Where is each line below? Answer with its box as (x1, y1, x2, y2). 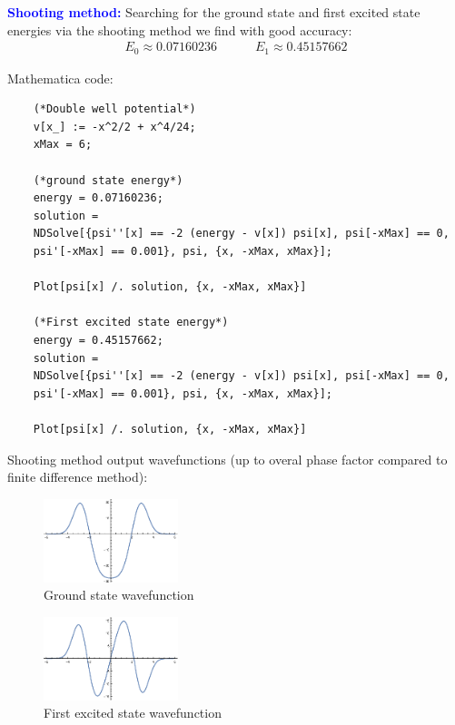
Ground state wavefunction (44, 585, 194, 604)
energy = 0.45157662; (33, 333, 163, 347)
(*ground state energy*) (33, 173, 183, 187)
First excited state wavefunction (44, 703, 222, 722)
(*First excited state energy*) (33, 316, 229, 329)
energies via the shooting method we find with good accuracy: (7, 20, 352, 39)
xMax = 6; (33, 138, 93, 152)
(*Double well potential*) (33, 103, 196, 116)
